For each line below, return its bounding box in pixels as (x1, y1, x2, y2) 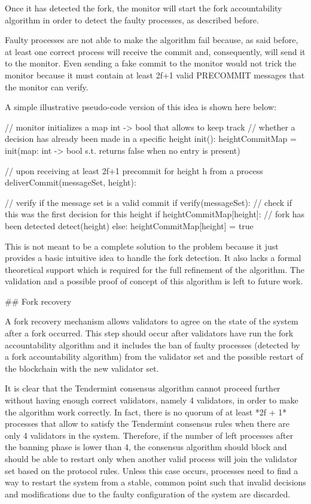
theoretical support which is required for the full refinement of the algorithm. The (5, 263, 304, 275)
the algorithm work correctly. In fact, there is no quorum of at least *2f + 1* (5, 405, 287, 418)
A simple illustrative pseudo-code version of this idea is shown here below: (5, 101, 277, 113)
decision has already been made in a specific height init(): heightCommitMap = (5, 132, 297, 145)
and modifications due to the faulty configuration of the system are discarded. (5, 487, 291, 500)
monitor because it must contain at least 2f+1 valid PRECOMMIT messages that (5, 68, 305, 81)
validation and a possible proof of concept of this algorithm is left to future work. (5, 275, 303, 287)
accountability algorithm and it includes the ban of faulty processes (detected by (5, 338, 300, 351)
